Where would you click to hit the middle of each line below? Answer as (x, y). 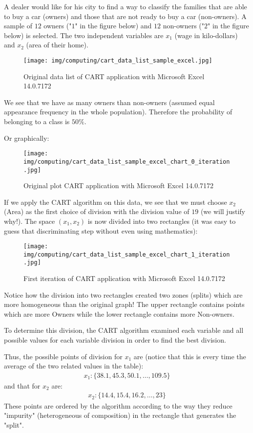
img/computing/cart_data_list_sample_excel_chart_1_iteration (127, 254)
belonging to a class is (37, 121)
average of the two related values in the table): (74, 366)
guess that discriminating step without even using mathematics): (101, 230)
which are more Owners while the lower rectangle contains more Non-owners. (119, 314)
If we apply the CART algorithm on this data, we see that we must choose (116, 202)
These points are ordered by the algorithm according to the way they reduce (118, 405)
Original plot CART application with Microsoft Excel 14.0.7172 (119, 185)
